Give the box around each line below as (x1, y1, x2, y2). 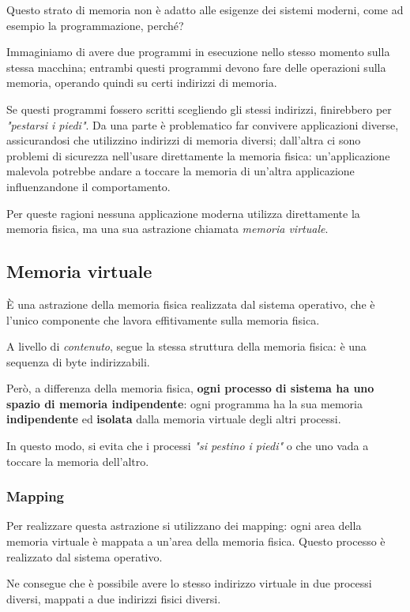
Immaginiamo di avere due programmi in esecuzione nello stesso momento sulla (6, 43, 390, 60)
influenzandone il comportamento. (6, 178, 171, 194)
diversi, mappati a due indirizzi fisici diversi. (6, 590, 221, 606)
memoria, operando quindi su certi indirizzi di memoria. (6, 74, 277, 91)
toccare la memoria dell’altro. (6, 452, 149, 469)
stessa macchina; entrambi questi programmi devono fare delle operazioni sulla (6, 58, 386, 75)
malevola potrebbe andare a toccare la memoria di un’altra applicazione (6, 163, 355, 179)
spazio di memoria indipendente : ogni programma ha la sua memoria (6, 395, 363, 411)
